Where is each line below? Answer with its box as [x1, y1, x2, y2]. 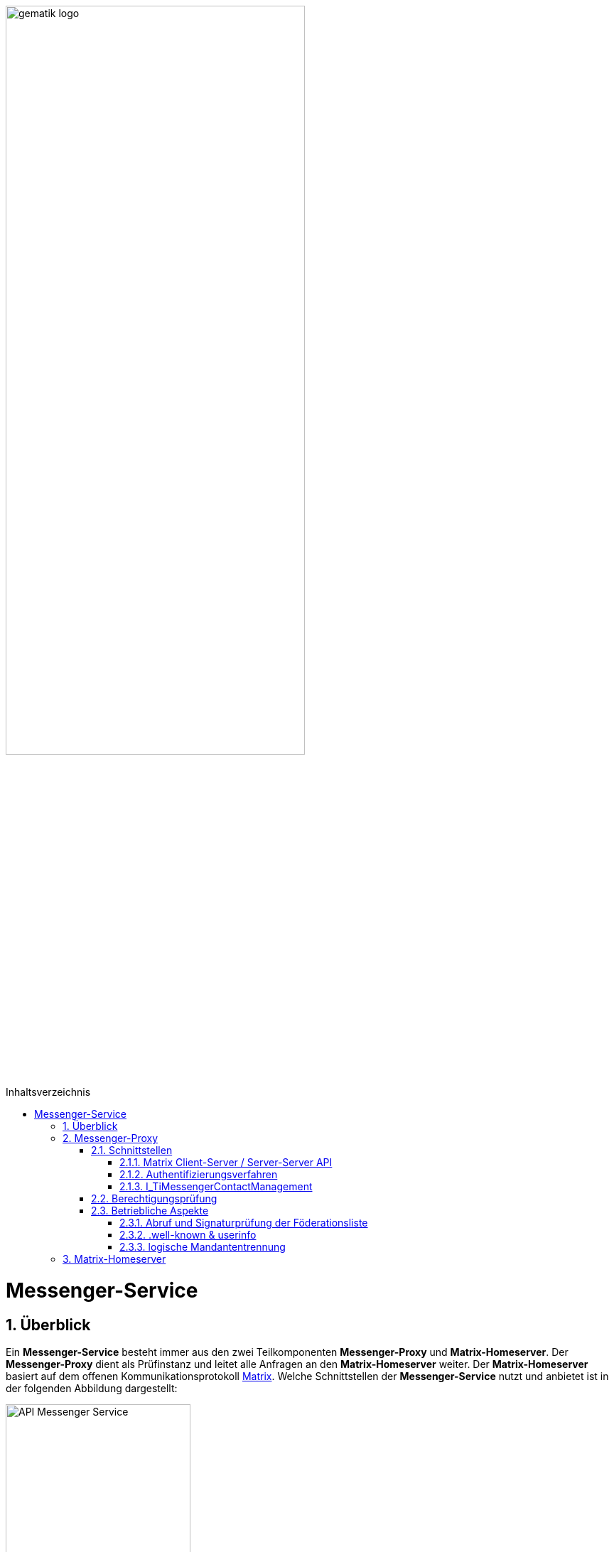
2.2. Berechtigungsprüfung [91, 1192, 217, 1205]
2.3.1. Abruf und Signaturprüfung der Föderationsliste [119, 1217, 368, 1229]
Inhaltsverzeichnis [6, 1086, 91, 1099]
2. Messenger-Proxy [63, 1132, 158, 1145]
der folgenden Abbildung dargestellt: [6, 1382, 178, 1395]
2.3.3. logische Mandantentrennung [119, 1241, 286, 1254]
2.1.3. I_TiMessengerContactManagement [119, 1180, 313, 1193]
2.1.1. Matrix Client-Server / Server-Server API [119, 1156, 333, 1169]
